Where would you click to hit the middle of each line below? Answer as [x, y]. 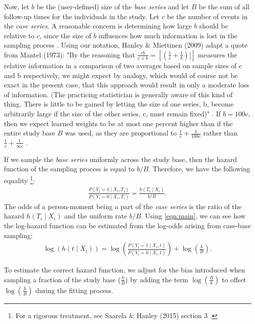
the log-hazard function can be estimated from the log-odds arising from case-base [127, 226]
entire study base [30, 133]
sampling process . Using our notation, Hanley [74, 45]
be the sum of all [224, 6]
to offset [234, 279]
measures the [217, 54]
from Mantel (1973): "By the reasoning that [70, 54]
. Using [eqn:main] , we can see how [193, 216]
